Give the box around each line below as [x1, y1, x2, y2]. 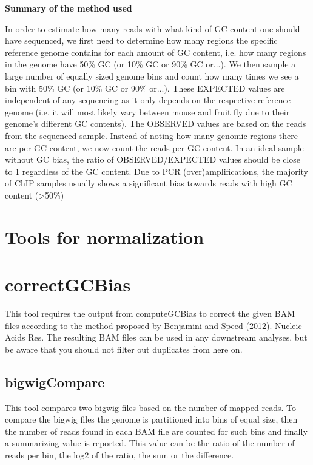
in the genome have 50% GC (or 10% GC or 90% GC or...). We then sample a [5, 58, 296, 70]
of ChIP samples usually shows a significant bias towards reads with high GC [5, 177, 292, 189]
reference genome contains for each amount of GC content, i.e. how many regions [5, 46, 306, 58]
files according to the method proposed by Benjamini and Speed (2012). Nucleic [5, 319, 302, 331]
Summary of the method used [5, 2, 132, 14]
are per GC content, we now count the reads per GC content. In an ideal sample [5, 141, 304, 154]
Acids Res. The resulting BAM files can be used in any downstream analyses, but [5, 331, 308, 344]
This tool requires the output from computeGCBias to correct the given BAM [5, 307, 295, 319]
